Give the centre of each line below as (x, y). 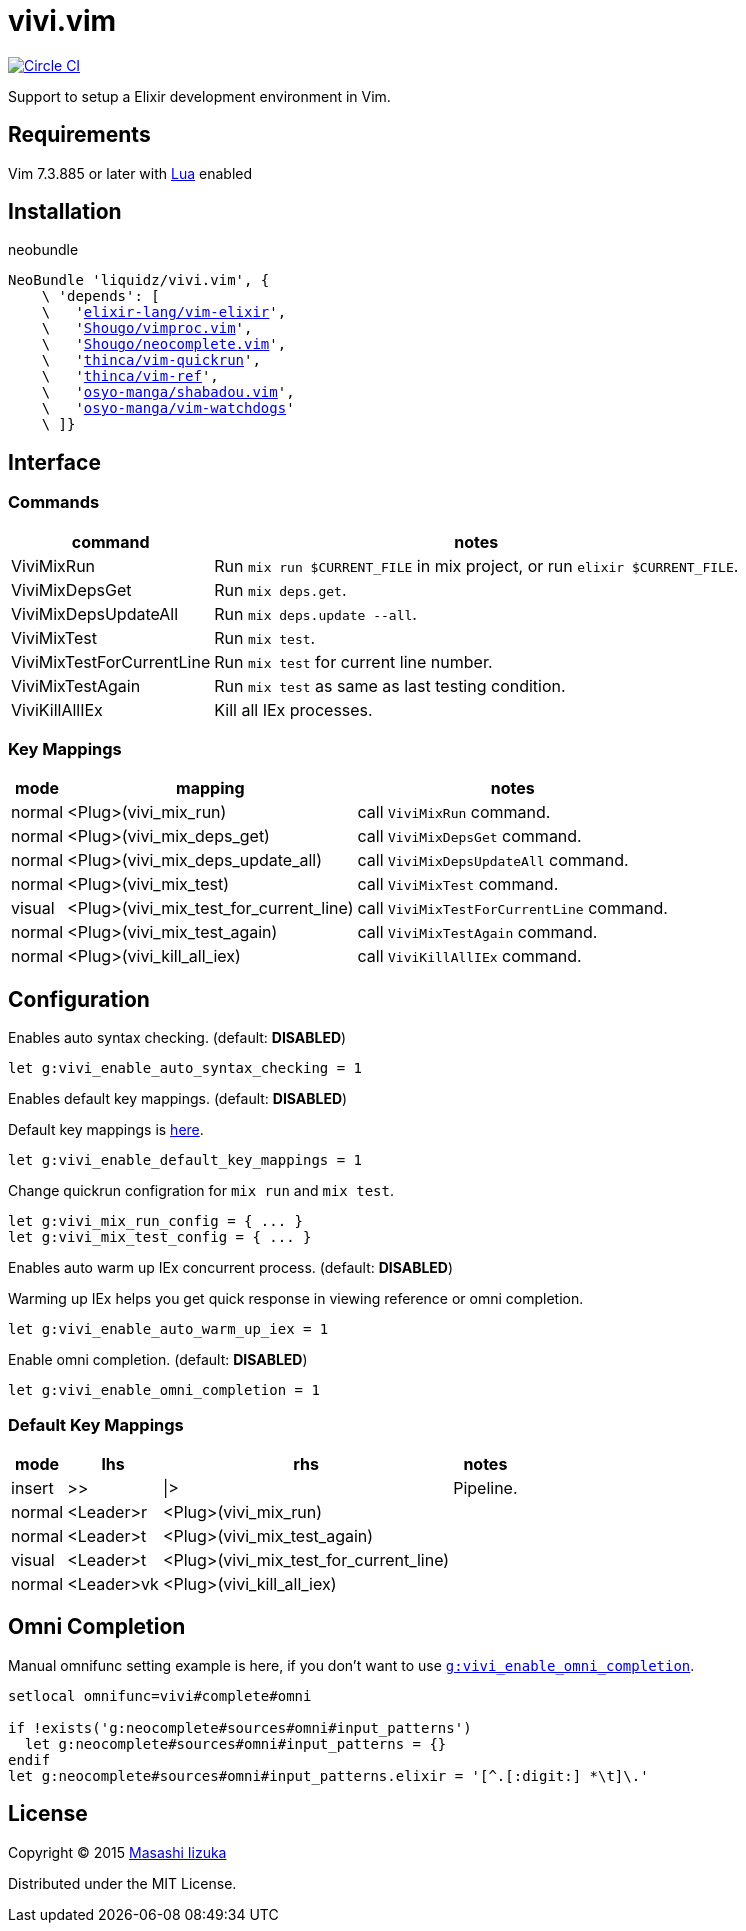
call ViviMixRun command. (454, 812)
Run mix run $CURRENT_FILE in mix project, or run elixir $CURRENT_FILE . (476, 565)
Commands (54, 502)
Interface (54, 462)
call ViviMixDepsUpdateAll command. (493, 860)
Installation (65, 212)
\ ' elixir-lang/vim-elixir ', (164, 312)
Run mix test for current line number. (353, 661)
